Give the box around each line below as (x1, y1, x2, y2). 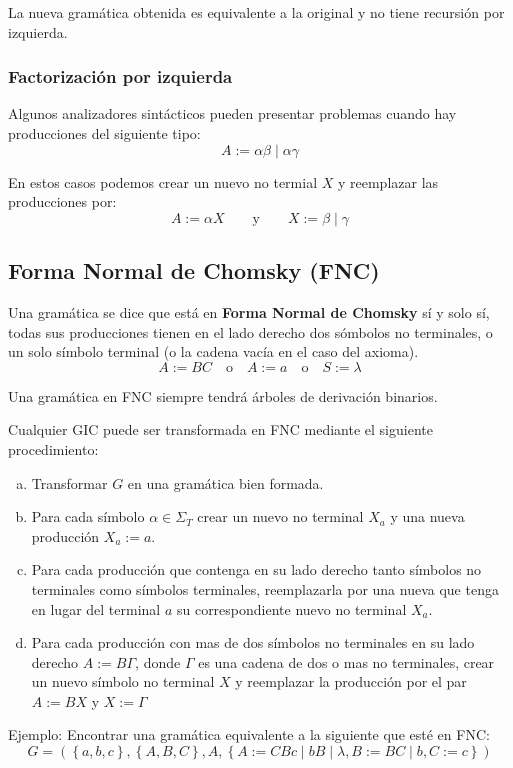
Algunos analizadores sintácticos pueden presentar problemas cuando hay (8, 103, 457, 124)
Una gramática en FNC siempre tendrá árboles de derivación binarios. (8, 385, 438, 406)
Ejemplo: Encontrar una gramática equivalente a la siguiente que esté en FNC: (8, 724, 490, 745)
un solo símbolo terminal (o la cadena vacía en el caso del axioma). (8, 341, 419, 362)
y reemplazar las (337, 171, 439, 192)
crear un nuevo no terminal (197, 506, 364, 527)
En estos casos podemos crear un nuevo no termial (8, 171, 318, 192)
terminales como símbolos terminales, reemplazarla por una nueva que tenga (31, 578, 499, 599)
